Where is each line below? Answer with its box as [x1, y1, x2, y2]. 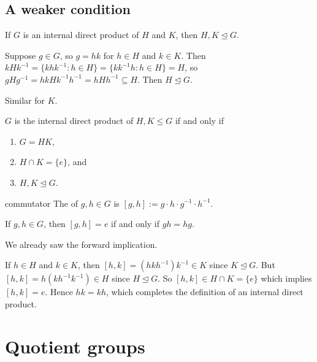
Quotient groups [5, 333, 145, 358]
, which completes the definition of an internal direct [106, 285, 304, 298]
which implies [261, 272, 312, 285]
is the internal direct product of [14, 114, 134, 127]
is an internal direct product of [23, 28, 139, 41]
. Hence [45, 285, 73, 298]
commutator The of [5, 196, 78, 209]
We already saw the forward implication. [5, 237, 158, 250]
